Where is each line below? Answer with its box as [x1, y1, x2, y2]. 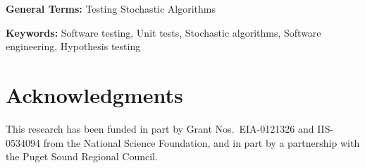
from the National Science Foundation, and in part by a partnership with [43, 135, 360, 150]
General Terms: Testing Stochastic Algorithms [6, 1, 216, 16]
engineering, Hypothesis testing [6, 39, 141, 54]
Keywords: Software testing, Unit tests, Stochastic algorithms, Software [6, 25, 321, 40]
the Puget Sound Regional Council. [6, 149, 158, 164]
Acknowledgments [6, 80, 183, 109]
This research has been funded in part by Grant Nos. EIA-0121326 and [6, 121, 314, 136]
